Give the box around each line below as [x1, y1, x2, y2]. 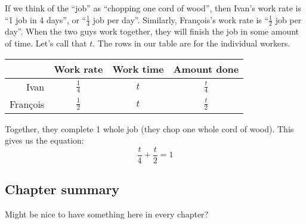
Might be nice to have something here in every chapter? [5, 208, 209, 220]
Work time [112, 61, 164, 76]
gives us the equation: [5, 134, 84, 147]
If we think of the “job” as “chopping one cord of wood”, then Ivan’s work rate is [5, 2, 301, 14]
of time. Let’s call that [5, 37, 87, 49]
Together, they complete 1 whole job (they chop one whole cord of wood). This [5, 122, 294, 135]
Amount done [173, 61, 239, 76]
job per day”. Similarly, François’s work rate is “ [92, 13, 269, 26]
